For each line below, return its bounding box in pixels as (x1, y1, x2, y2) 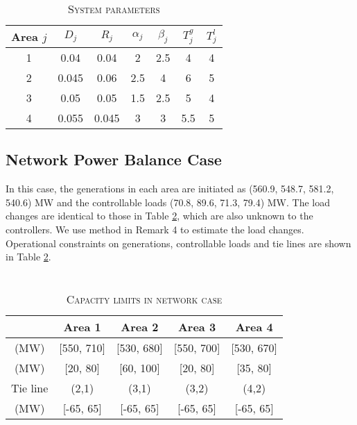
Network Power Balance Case (6, 149, 222, 170)
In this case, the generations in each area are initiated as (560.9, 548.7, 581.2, (6, 181, 334, 196)
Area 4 (235, 318, 273, 335)
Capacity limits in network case (66, 290, 223, 307)
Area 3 (177, 318, 216, 335)
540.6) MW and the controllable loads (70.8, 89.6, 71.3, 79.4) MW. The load (6, 194, 330, 209)
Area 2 (121, 318, 159, 335)
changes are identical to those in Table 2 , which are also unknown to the (6, 208, 313, 223)
